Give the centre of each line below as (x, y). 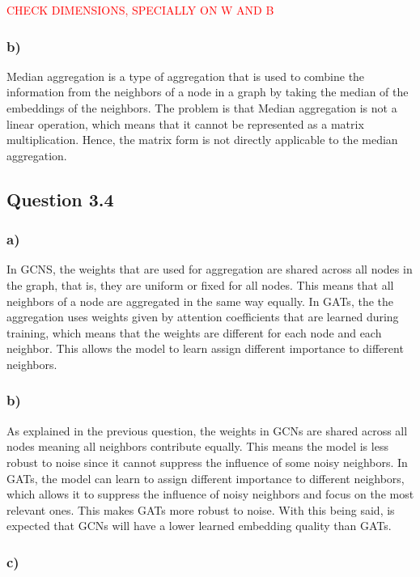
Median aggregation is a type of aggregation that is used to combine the (186, 76)
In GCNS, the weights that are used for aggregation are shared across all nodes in (210, 269)
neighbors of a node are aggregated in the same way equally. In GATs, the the (200, 301)
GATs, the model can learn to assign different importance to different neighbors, (206, 478)
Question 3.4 (60, 199)
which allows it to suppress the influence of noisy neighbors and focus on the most (210, 494)
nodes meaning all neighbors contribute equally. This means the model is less (197, 446)
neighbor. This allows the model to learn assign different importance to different (205, 348)
